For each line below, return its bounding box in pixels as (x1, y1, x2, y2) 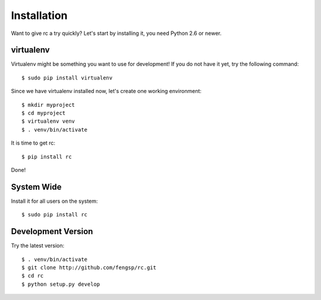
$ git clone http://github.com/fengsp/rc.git (21, 264, 157, 271)
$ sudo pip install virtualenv (21, 74, 113, 81)
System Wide (11, 181, 62, 192)
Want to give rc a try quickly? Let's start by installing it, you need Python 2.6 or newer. (11, 30, 222, 37)
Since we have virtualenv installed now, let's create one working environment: (11, 88, 202, 95)
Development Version (11, 226, 93, 237)
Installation (11, 9, 68, 22)
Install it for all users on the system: (11, 197, 98, 205)
